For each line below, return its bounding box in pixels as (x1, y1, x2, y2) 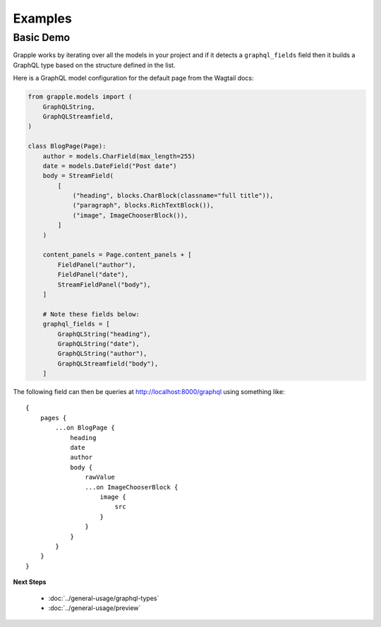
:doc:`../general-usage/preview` (48, 604, 141, 612)
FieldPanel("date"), (57, 270, 129, 279)
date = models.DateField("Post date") (42, 162, 177, 169)
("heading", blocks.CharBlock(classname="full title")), (72, 191, 274, 200)
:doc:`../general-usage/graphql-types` (48, 594, 159, 602)
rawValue (85, 473, 116, 482)
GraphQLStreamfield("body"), (57, 359, 159, 367)
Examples (13, 11, 72, 26)
